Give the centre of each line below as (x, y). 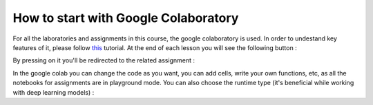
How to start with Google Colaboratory (126, 18)
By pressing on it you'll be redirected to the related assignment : (104, 60)
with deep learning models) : (54, 92)
